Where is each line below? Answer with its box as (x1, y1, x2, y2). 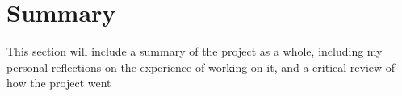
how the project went (6, 74, 111, 91)
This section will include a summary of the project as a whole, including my (6, 43, 383, 60)
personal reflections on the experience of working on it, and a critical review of (6, 58, 396, 75)
